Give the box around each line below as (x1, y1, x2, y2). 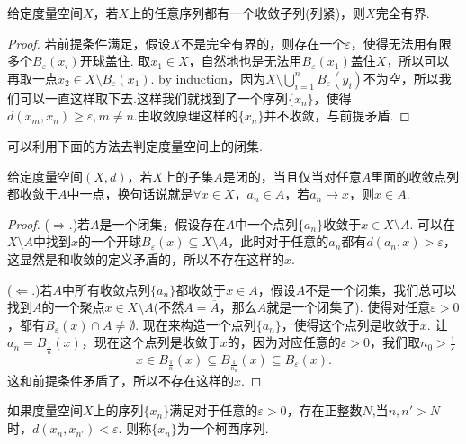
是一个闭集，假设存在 (99, 214, 226, 233)
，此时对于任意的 (228, 232, 329, 251)
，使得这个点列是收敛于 (281, 315, 420, 333)
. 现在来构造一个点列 (135, 315, 256, 333)
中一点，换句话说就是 (67, 184, 193, 203)
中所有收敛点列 (62, 280, 151, 298)
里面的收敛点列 (371, 166, 460, 185)
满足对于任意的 (169, 401, 258, 420)
